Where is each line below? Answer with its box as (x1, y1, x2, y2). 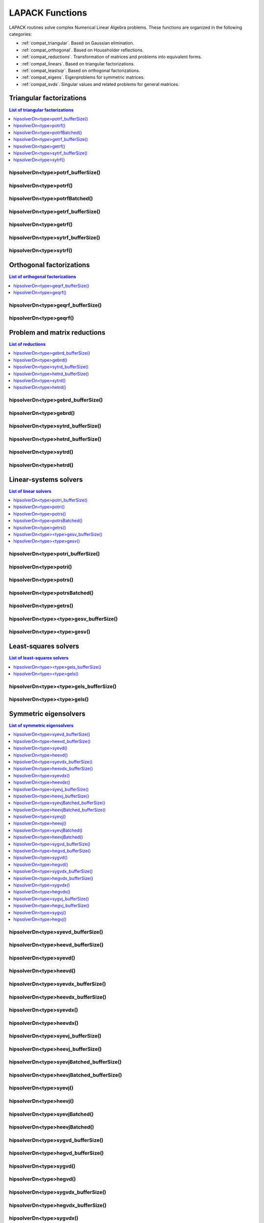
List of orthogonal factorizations (9, 274, 76, 280)
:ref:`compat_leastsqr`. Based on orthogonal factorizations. (21, 68, 140, 73)
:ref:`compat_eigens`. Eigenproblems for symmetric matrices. (21, 74, 145, 80)
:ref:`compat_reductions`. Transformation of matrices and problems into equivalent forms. (21, 54, 202, 60)
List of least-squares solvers (9, 655, 68, 661)
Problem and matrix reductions (9, 328, 106, 337)
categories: (9, 31, 32, 37)
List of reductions (9, 341, 46, 347)
